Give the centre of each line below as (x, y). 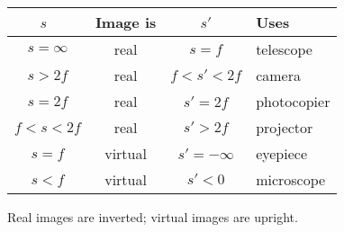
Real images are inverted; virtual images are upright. (153, 217)
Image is (126, 22)
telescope (284, 49)
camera (278, 75)
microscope (291, 179)
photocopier (293, 101)
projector (285, 127)
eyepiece (281, 153)
